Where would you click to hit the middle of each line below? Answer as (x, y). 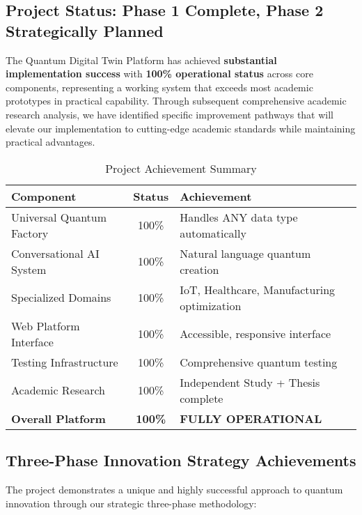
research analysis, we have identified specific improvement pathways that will (170, 114)
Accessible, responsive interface (255, 334)
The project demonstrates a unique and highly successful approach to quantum (174, 489)
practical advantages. (50, 142)
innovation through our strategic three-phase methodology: (131, 503)
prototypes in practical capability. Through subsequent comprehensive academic (176, 101)
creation (199, 269)
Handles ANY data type (239, 217)
